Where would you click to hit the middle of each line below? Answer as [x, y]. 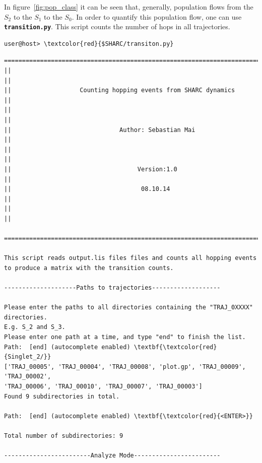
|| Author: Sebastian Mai [100, 130]
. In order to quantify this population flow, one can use [157, 16]
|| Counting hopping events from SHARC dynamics [120, 90]
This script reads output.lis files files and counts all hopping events [130, 258]
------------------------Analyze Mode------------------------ [112, 456]
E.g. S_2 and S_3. [35, 327]
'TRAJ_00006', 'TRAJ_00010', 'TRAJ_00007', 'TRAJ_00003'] [103, 387]
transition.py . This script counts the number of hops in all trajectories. [117, 26]
